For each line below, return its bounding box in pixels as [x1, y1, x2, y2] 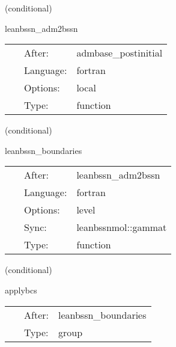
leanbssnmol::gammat [76, 220, 167, 235]
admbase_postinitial [76, 46, 163, 60]
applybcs [5, 283, 37, 296]
